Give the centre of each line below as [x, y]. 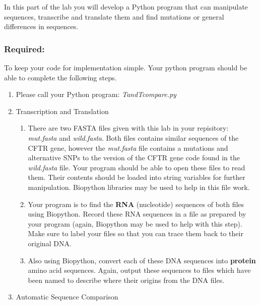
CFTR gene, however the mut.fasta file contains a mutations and [128, 147]
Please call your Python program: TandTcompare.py [96, 94]
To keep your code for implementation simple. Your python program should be [126, 67]
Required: [24, 48]
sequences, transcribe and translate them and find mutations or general [114, 16]
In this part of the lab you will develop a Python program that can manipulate [126, 7]
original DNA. [50, 243]
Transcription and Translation [62, 111]
